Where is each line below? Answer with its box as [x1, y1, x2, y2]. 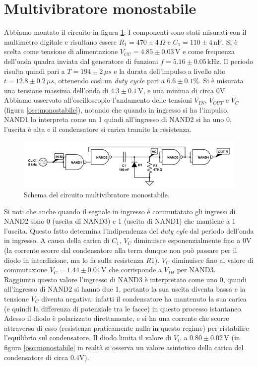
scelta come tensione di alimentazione [4, 46, 118, 57]
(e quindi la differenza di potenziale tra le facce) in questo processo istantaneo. [4, 303, 243, 313]
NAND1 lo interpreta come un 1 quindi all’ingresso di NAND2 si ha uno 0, [4, 114, 232, 124]
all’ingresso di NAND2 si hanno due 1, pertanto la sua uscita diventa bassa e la [4, 284, 246, 294]
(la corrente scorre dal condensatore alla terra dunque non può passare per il [4, 245, 237, 255]
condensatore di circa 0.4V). [4, 352, 89, 362]
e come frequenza [182, 46, 235, 57]
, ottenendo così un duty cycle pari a [54, 75, 165, 86]
